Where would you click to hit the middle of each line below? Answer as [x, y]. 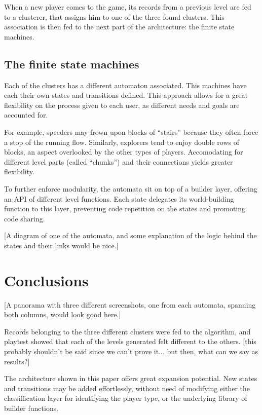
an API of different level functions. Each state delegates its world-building [119, 198]
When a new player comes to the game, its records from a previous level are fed [128, 7]
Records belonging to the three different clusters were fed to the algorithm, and [127, 331]
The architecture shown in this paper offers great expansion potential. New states [131, 378]
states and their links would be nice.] [61, 245]
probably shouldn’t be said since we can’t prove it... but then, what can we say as [131, 351]
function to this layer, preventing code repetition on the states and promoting [125, 209]
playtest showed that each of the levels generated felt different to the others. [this [130, 341]
